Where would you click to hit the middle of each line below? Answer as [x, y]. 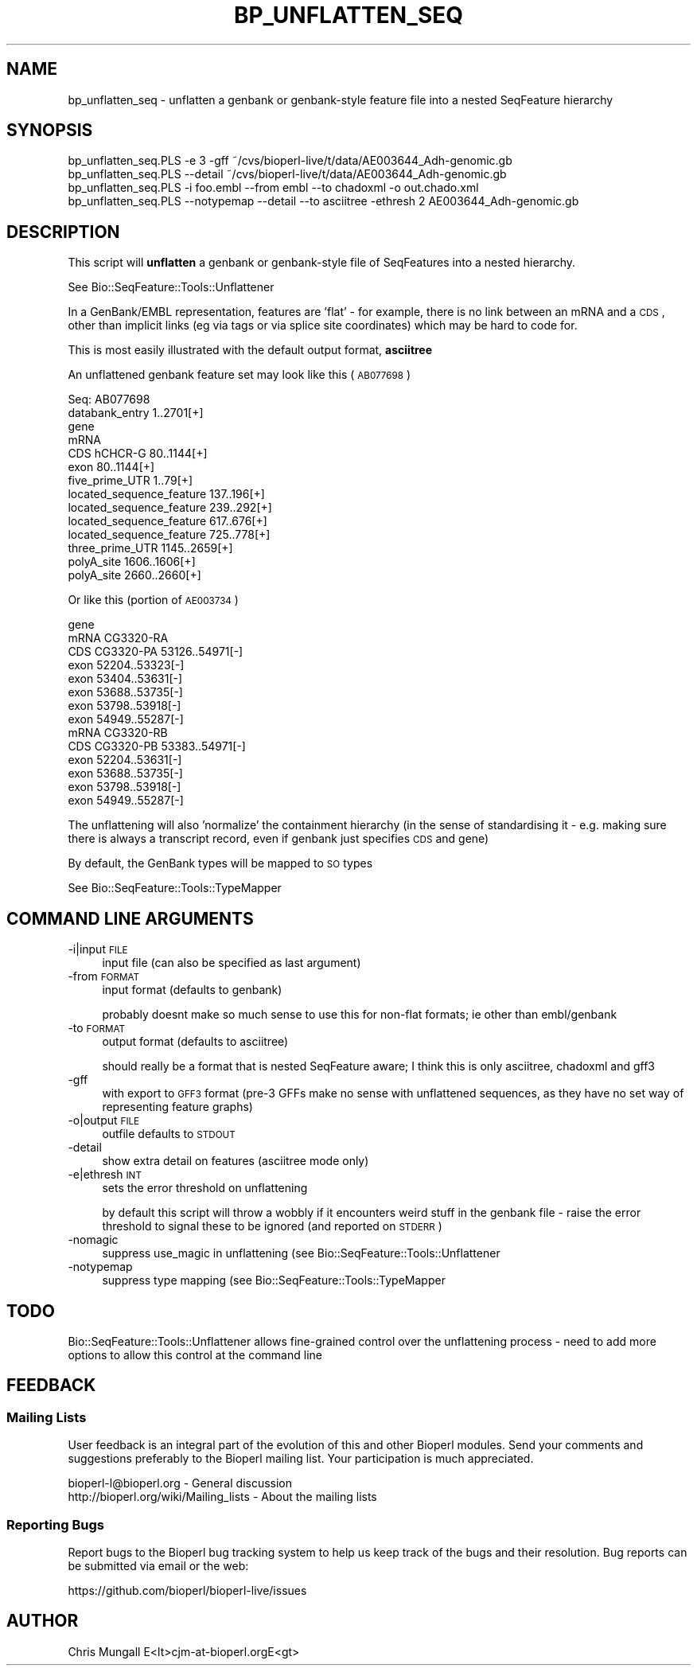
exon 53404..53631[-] [125, 679]
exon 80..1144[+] [111, 467]
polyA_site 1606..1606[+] [132, 562]
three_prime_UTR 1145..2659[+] [150, 548]
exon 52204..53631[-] [125, 760]
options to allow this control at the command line [195, 1354]
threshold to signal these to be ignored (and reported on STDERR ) [272, 1226]
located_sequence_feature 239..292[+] [170, 508]
